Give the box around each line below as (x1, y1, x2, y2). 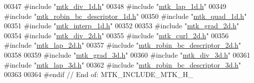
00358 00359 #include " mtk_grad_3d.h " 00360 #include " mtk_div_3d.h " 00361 (4, 49, 251, 60)
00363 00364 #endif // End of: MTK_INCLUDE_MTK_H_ (4, 69, 194, 80)
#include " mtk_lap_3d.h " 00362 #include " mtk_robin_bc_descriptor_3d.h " (4, 59, 242, 70)
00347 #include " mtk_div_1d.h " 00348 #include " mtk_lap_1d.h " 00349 (4, 1, 227, 11)
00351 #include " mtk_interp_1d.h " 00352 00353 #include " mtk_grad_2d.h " (4, 20, 240, 31)
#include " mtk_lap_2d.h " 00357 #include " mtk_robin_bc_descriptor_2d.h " (4, 40, 242, 50)
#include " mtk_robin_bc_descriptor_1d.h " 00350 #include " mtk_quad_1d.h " (4, 10, 247, 21)
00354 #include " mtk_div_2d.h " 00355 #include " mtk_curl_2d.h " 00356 (4, 30, 229, 40)
